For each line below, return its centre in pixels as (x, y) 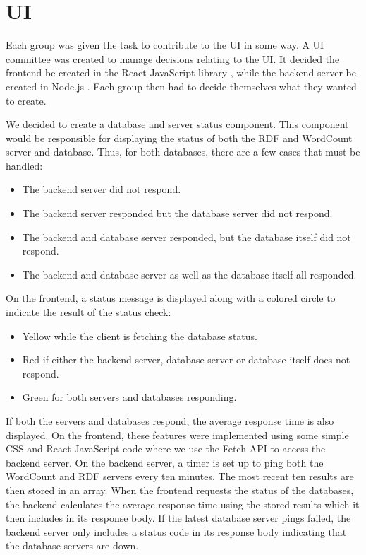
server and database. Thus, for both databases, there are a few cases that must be (183, 152)
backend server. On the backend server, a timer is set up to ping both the (165, 462)
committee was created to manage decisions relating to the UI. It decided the (173, 58)
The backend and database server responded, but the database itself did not (187, 236)
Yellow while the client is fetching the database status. (140, 335)
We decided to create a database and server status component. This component (177, 124)
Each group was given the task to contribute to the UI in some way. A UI (165, 45)
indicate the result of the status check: (89, 312)
